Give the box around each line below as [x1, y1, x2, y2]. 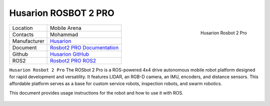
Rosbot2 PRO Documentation [50, 44, 119, 51]
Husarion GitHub [50, 50, 89, 57]
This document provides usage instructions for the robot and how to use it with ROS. [9, 90, 183, 96]
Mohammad [50, 31, 78, 38]
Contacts [12, 31, 34, 38]
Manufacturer [12, 37, 44, 44]
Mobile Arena [50, 24, 82, 31]
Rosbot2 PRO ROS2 [50, 57, 96, 64]
